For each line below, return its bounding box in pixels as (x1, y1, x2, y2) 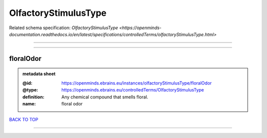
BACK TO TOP (9, 117, 39, 123)
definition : (22, 94, 44, 100)
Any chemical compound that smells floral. (61, 94, 148, 100)
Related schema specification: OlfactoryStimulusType (9, 25, 118, 31)
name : (22, 100, 36, 106)
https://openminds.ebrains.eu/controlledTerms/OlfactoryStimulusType (61, 87, 204, 93)
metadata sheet (22, 71, 56, 77)
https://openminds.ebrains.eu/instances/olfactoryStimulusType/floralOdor (61, 80, 212, 86)
